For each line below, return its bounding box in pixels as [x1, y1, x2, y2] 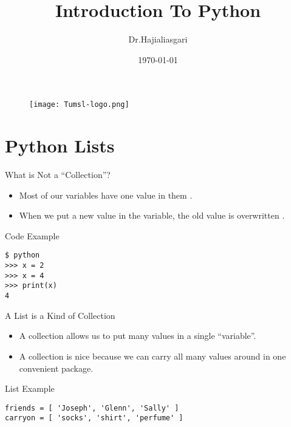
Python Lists [5, 133, 115, 158]
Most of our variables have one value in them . [19, 188, 193, 201]
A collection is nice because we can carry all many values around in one [19, 349, 286, 362]
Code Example [5, 229, 60, 242]
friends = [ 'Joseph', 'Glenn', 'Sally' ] [5, 403, 179, 412]
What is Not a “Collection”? [5, 168, 111, 181]
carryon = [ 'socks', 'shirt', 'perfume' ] [5, 414, 183, 423]
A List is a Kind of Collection [5, 309, 115, 321]
